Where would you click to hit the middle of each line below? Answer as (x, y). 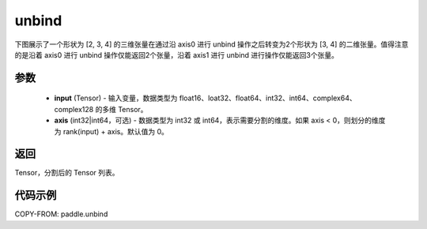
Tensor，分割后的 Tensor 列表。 (67, 173)
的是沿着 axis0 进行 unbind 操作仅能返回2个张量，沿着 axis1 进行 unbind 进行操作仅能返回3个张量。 (177, 54)
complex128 (74, 109)
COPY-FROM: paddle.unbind (61, 214)
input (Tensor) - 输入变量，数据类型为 (116, 98)
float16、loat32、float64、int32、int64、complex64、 (268, 98)
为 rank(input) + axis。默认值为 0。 (111, 131)
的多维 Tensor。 (121, 109)
